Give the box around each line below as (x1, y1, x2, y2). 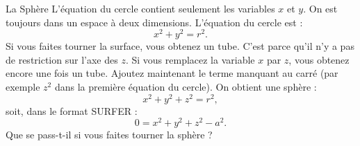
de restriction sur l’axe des (6, 52, 118, 66)
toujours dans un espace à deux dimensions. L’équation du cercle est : (6, 15, 303, 29)
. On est (303, 1, 338, 15)
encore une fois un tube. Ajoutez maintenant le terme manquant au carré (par (6, 66, 338, 80)
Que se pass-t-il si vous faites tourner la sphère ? (6, 127, 213, 142)
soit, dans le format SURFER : (6, 103, 138, 118)
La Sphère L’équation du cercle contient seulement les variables (6, 1, 275, 15)
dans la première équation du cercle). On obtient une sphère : (54, 80, 317, 94)
